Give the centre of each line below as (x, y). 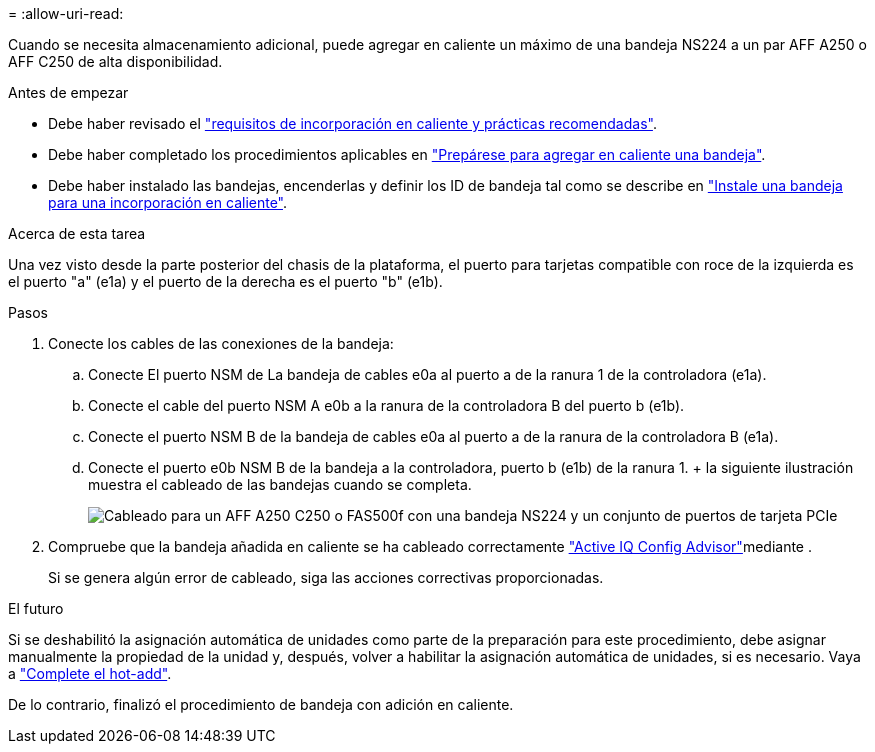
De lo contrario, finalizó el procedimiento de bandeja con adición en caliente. (261, 704)
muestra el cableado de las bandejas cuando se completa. (280, 484)
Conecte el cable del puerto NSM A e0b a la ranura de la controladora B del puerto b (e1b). (386, 405)
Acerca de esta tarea (77, 233)
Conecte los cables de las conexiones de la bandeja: (221, 343)
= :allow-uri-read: (66, 13)
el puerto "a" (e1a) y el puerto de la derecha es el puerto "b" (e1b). (225, 281)
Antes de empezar (68, 92)
